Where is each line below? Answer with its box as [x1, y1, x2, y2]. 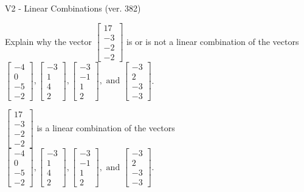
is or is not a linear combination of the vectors [126, 35, 299, 47]
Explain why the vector [5, 35, 92, 47]
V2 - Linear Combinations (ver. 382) [5, 2, 141, 14]
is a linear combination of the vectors [36, 121, 175, 134]
